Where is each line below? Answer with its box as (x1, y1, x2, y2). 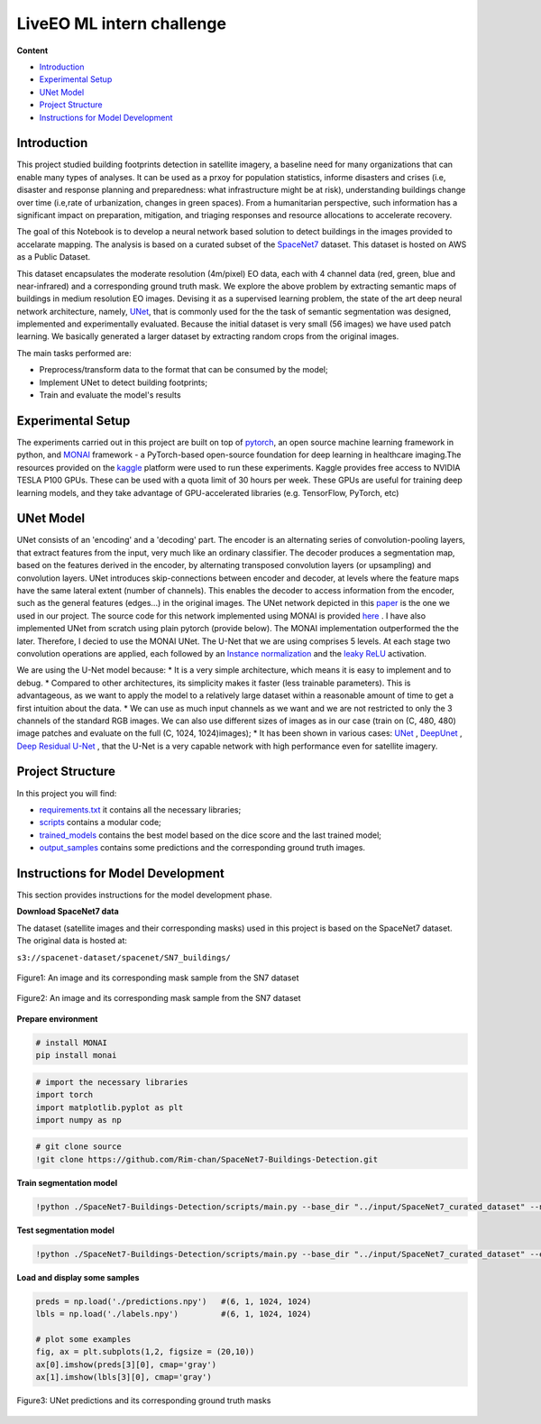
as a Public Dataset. (16, 252, 91, 262)
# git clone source (35, 1142, 122, 1152)
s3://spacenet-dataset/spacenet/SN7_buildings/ (16, 952, 232, 962)
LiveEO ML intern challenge (16, 14, 227, 33)
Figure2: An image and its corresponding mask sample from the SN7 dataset (16, 993, 301, 1004)
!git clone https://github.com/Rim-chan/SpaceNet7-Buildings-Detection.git (35, 1154, 379, 1164)
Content (16, 45, 49, 56)
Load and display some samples (16, 1272, 140, 1282)
